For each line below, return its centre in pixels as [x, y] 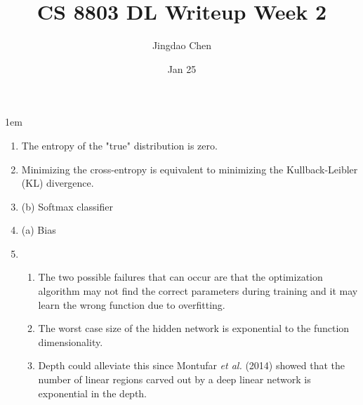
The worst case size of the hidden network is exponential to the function [194, 328]
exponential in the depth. [93, 393]
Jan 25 [182, 68]
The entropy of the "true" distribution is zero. [119, 145]
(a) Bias [39, 230]
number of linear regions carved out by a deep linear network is [174, 379]
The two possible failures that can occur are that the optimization [180, 277]
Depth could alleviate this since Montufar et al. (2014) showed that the [192, 365]
